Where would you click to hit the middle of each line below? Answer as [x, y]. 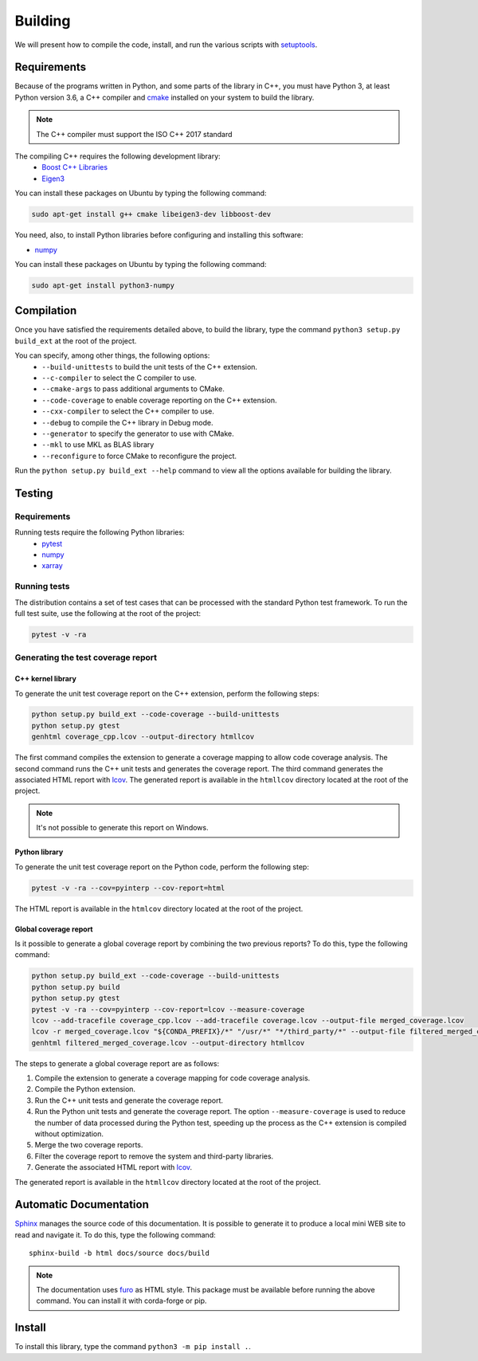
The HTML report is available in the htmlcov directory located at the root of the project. [159, 908]
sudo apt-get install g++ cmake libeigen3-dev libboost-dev [151, 214]
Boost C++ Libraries [74, 167]
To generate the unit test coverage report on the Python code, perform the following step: [162, 867]
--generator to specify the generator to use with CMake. [138, 433]
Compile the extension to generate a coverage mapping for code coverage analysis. [172, 1078]
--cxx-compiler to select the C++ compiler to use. [128, 411]
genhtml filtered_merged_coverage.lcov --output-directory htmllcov [168, 1043]
